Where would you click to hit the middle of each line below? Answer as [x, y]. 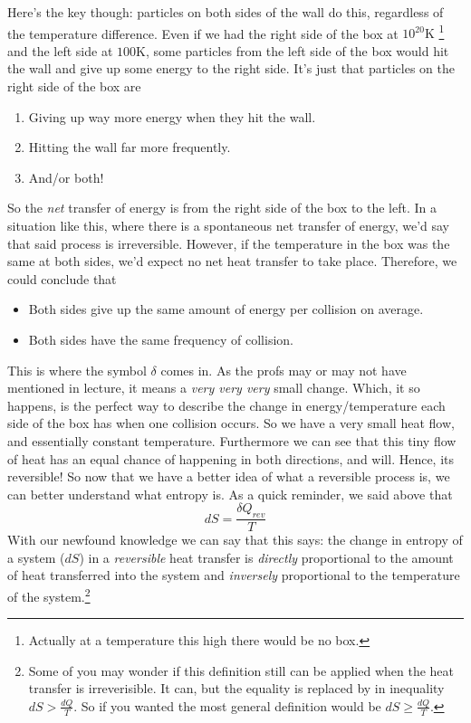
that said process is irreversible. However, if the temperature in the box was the [229, 243]
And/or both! [66, 177]
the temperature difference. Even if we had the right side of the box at [203, 33]
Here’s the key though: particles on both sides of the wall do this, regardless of [226, 12]
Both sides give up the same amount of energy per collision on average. [226, 309]
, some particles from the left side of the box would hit [297, 50]
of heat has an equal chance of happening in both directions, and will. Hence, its [231, 458]
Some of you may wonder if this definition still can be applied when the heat [241, 670]
